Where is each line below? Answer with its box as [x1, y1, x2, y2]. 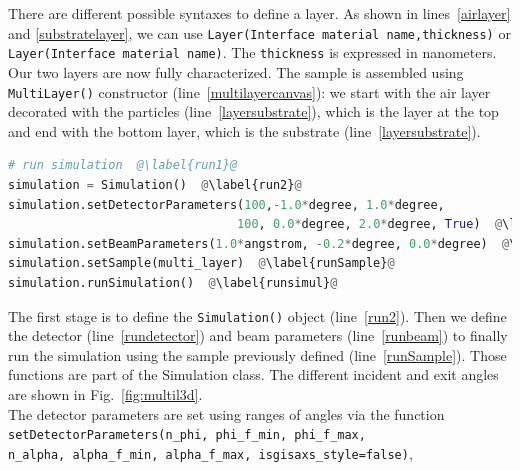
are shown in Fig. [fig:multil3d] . [8, 383, 203, 404]
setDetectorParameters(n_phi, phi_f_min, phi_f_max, [8, 428, 366, 443]
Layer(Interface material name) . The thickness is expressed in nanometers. [8, 42, 497, 63]
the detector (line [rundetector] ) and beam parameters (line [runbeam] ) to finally [8, 325, 508, 346]
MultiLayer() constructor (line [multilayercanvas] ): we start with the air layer [8, 81, 491, 102]
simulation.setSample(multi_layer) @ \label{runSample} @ [8, 256, 395, 271]
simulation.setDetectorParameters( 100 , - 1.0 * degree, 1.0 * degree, [8, 197, 445, 212]
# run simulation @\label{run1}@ [8, 158, 238, 173]
